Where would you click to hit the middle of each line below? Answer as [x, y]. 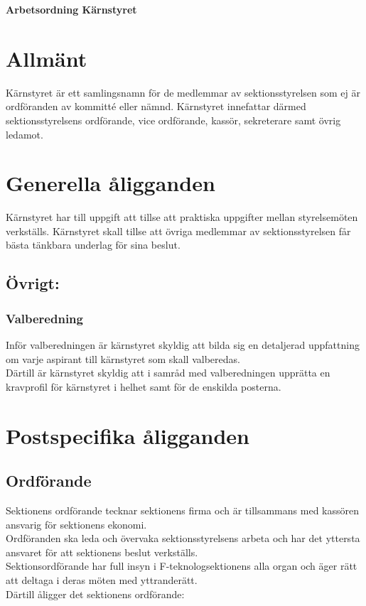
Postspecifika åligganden [128, 435]
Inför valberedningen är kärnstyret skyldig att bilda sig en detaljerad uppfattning [183, 345]
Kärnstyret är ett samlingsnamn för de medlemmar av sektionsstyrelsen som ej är [183, 92]
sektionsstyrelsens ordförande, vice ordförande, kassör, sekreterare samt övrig [173, 120]
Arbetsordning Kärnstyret [71, 9]
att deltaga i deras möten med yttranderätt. [102, 579]
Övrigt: [33, 283]
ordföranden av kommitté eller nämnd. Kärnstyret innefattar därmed [156, 106]
